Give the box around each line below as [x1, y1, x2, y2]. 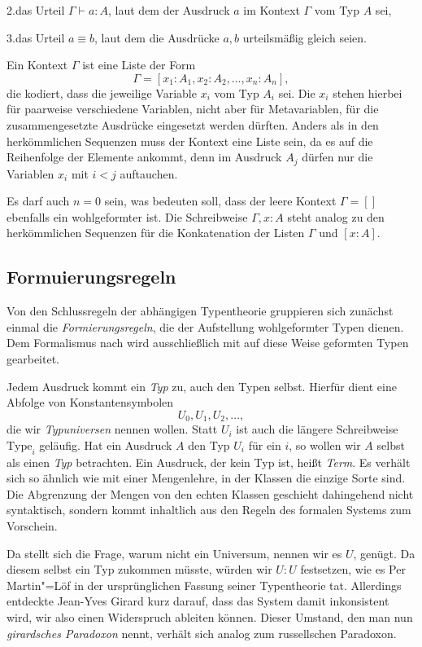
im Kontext [243, 2, 300, 18]
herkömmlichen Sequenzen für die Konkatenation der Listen [7, 224, 305, 241]
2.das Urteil [7, 2, 65, 18]
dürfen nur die [302, 148, 373, 165]
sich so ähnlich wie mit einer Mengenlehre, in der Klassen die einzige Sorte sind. [7, 469, 406, 486]
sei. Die [278, 84, 315, 101]
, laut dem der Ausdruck [108, 2, 230, 18]
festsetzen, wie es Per [300, 561, 406, 578]
